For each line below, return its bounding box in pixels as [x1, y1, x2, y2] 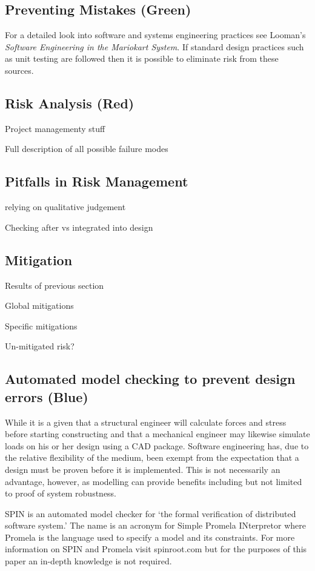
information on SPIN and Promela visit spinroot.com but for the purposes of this [5, 543, 307, 555]
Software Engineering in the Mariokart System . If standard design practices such [5, 40, 304, 53]
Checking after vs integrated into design [5, 220, 153, 233]
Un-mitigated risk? [5, 340, 75, 352]
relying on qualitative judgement [5, 200, 126, 213]
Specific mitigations [5, 319, 78, 332]
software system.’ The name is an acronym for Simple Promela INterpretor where [5, 519, 306, 532]
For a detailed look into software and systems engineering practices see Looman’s [5, 28, 306, 41]
